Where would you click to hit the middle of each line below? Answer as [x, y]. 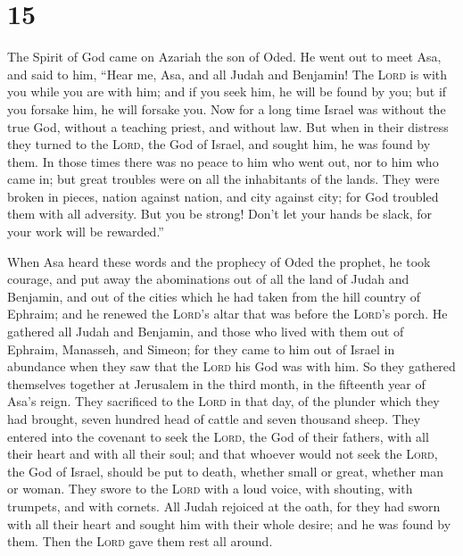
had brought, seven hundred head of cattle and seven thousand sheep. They [214, 419]
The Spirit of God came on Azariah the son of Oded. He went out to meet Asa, [224, 57]
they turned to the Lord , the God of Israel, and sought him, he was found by [219, 144]
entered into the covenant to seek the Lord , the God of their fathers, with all [218, 436]
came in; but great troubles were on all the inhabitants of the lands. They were [223, 179]
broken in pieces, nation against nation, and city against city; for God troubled [223, 196]
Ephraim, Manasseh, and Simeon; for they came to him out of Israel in [201, 349]
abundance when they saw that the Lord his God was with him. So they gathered [231, 366]
